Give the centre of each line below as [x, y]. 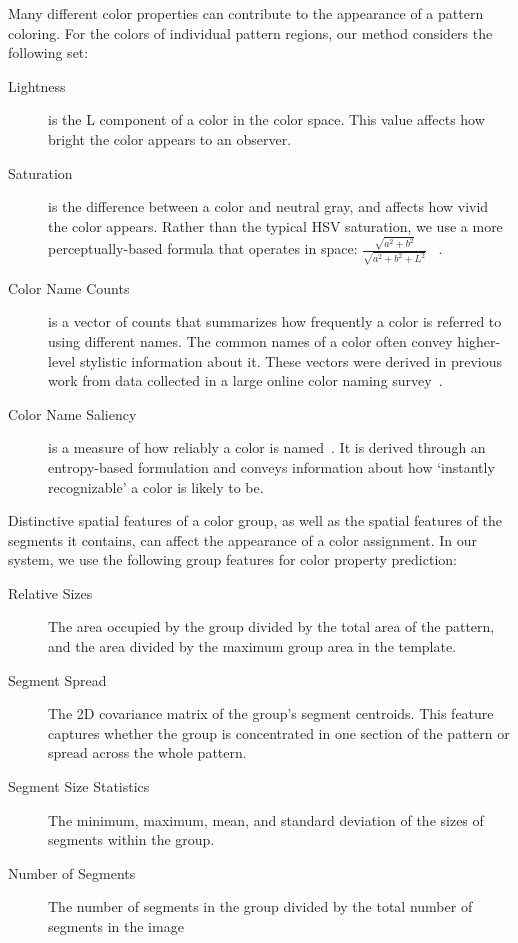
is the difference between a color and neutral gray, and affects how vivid [268, 206]
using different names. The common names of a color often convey [250, 340]
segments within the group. [131, 839]
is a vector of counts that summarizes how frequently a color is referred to [275, 321]
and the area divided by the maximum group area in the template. [252, 646]
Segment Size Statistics [79, 786]
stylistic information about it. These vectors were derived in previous [291, 360]
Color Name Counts [69, 287]
